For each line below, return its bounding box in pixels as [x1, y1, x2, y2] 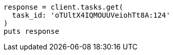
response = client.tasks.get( [4, 3, 124, 11]
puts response [4, 27, 59, 35]
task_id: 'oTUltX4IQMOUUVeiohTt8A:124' [12, 11, 170, 19]
